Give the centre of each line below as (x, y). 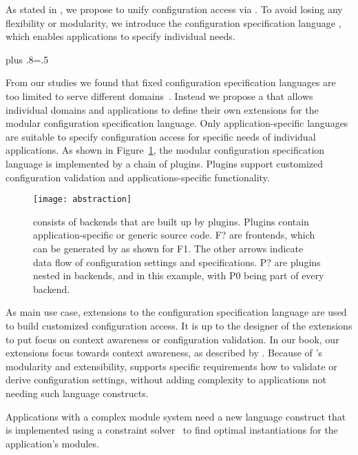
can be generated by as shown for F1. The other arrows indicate (168, 248)
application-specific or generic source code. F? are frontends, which (174, 235)
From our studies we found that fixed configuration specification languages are (171, 82)
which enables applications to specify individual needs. (120, 36)
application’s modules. (52, 443)
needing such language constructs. (77, 393)
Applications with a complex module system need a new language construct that (176, 416)
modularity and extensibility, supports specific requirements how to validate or (171, 366)
